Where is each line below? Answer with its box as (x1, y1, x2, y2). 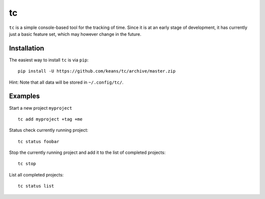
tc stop (18, 161, 36, 167)
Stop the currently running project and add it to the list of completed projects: (9, 149, 166, 155)
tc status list (18, 183, 54, 189)
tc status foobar (18, 139, 59, 144)
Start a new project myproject (9, 105, 72, 111)
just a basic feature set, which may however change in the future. (9, 31, 142, 37)
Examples (9, 92, 40, 100)
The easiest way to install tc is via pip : (9, 57, 89, 63)
